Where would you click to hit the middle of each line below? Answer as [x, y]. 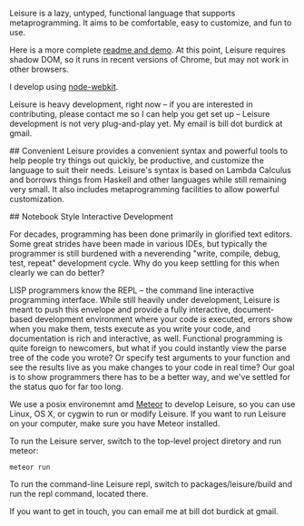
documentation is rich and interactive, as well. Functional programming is [146, 338]
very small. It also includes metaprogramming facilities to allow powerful [144, 189]
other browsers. [39, 69]
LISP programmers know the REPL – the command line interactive [132, 290]
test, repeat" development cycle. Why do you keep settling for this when [144, 263]
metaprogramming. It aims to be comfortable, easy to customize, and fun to [151, 23]
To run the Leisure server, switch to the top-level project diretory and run [146, 441]
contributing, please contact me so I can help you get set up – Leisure [140, 114]
